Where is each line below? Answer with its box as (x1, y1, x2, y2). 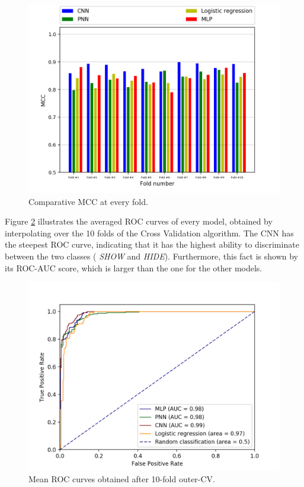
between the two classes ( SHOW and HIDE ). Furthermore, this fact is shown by (5, 249, 298, 262)
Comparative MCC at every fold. (28, 195, 148, 207)
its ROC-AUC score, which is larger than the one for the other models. (5, 261, 263, 274)
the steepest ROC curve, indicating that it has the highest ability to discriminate (5, 238, 299, 251)
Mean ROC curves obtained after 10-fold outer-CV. (28, 472, 215, 485)
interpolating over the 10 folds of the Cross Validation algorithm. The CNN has (5, 226, 294, 239)
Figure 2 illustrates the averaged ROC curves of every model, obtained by (5, 215, 273, 228)
